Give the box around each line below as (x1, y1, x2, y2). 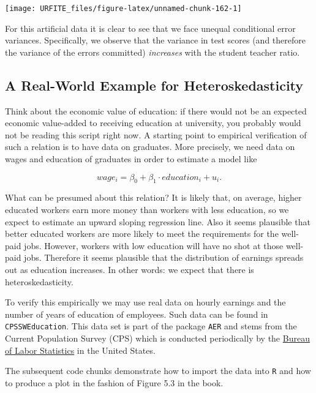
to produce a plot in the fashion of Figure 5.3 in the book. (5, 376, 224, 389)
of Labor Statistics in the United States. (5, 343, 156, 356)
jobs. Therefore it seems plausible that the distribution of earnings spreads (24, 251, 304, 264)
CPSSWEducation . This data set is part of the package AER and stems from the (5, 320, 297, 332)
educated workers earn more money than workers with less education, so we (5, 203, 289, 215)
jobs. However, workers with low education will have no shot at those (24, 239, 284, 252)
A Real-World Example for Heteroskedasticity (5, 75, 304, 94)
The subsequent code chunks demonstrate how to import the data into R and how (5, 364, 311, 377)
